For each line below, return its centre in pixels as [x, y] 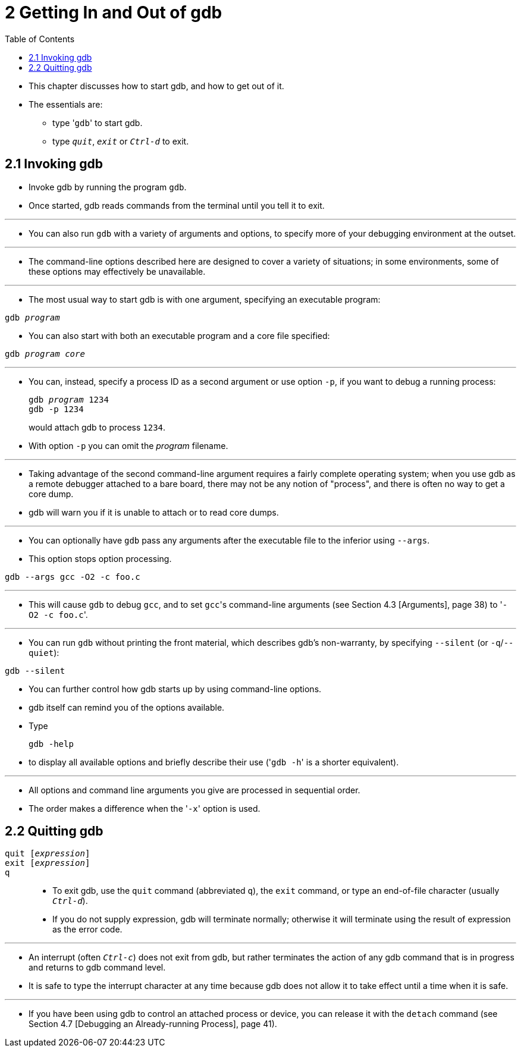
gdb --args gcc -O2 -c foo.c [73, 577]
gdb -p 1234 [56, 409]
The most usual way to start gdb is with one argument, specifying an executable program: [205, 299]
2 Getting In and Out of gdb [114, 12]
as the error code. [87, 929]
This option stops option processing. [100, 558]
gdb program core [45, 354]
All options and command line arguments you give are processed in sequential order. [194, 790]
